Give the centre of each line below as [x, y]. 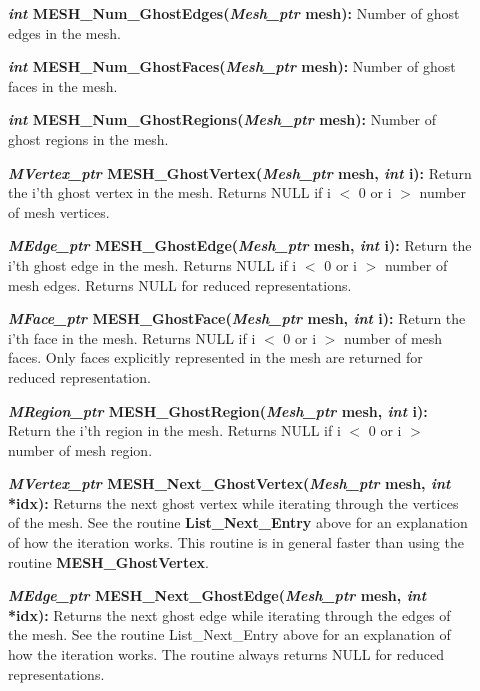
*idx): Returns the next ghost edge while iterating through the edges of [229, 614]
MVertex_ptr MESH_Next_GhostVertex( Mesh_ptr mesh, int [229, 483]
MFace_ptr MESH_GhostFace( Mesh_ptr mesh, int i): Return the [237, 318]
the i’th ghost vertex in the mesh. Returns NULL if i [169, 192]
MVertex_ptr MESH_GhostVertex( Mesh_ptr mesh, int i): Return [240, 172]
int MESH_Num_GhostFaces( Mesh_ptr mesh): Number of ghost [232, 66]
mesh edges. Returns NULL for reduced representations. [180, 284]
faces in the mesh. [63, 85]
